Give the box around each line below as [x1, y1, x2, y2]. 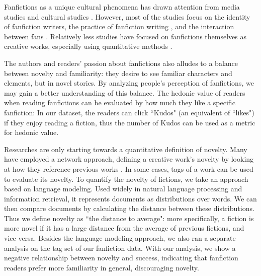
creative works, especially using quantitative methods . [4, 41, 172, 51]
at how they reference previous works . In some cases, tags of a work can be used [4, 163, 253, 174]
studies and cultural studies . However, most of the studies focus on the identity [4, 11, 250, 22]
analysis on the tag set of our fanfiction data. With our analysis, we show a [4, 242, 236, 253]
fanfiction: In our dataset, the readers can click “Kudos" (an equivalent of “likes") [4, 107, 254, 117]
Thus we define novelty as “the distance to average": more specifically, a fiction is [4, 213, 254, 223]
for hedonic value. [4, 127, 59, 137]
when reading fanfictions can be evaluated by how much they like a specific [4, 97, 235, 108]
